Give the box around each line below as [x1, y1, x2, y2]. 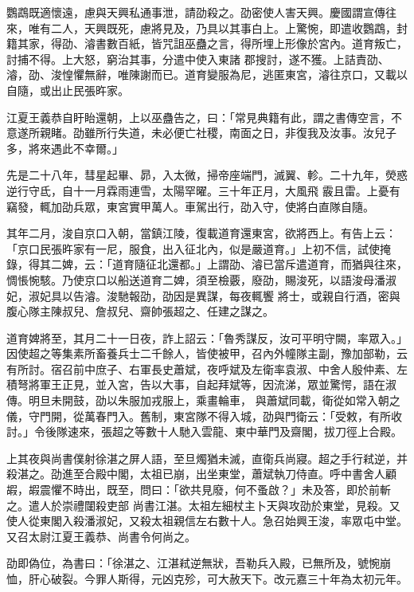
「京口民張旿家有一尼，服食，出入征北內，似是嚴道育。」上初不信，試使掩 [6, 240, 391, 257]
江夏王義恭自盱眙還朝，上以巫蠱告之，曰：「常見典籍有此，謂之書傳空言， [6, 108, 391, 125]
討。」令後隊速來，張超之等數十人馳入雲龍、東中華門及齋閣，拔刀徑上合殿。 [6, 423, 402, 440]
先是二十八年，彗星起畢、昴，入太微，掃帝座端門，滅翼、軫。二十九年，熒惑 [6, 167, 408, 183]
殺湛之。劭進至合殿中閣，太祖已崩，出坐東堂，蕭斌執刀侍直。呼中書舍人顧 [6, 465, 396, 482]
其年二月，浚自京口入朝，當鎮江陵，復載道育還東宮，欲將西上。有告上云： [6, 225, 396, 241]
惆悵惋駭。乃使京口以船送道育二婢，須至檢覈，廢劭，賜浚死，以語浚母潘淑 [6, 271, 396, 288]
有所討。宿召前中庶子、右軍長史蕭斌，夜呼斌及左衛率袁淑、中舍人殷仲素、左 [6, 360, 408, 377]
